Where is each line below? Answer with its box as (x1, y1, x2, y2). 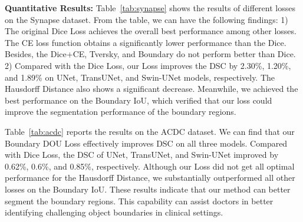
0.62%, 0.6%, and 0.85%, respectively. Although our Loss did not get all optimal (5, 160, 295, 172)
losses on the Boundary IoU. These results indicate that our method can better (5, 183, 291, 195)
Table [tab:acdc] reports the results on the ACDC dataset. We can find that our (5, 125, 295, 137)
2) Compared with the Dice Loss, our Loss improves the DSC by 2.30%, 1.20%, (5, 59, 291, 71)
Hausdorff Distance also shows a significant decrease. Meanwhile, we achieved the (5, 82, 298, 95)
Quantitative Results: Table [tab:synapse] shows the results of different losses (5, 2, 295, 14)
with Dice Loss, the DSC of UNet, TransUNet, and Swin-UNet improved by (5, 148, 279, 161)
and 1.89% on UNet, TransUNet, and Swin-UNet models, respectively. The (5, 71, 275, 83)
